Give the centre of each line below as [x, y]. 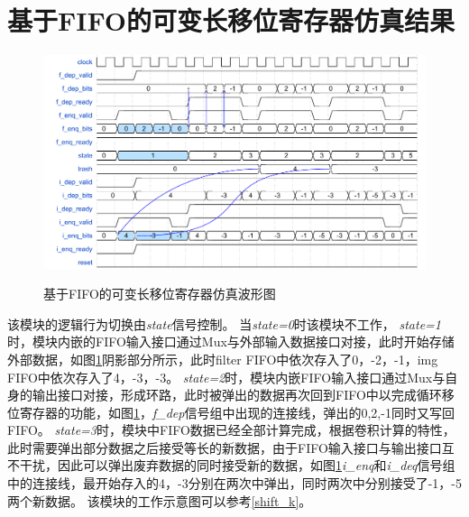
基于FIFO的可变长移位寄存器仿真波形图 [160, 294]
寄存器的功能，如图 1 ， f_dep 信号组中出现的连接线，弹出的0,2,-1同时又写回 [237, 412]
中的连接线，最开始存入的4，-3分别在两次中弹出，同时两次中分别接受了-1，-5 [234, 483]
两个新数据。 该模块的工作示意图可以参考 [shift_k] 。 [160, 500]
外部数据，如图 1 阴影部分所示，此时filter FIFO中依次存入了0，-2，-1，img [223, 359]
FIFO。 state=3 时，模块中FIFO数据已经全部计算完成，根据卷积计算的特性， [231, 430]
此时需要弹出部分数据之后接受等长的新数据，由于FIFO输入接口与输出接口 [225, 447]
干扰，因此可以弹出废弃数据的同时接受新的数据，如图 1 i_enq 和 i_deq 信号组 [237, 465]
